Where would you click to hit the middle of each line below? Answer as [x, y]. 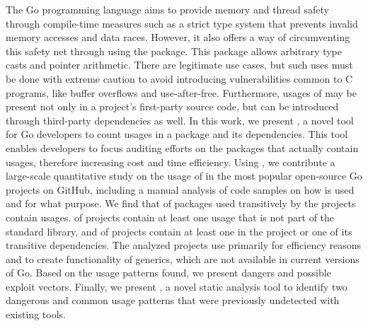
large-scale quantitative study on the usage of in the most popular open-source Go [184, 176]
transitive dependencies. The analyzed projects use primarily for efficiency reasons [183, 245]
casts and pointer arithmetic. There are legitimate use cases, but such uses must [179, 65]
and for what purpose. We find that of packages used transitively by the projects [181, 203]
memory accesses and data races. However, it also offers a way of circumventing [178, 37]
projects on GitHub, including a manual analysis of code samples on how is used [180, 189]
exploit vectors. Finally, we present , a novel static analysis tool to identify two [177, 286]
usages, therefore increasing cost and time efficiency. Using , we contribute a [171, 162]
